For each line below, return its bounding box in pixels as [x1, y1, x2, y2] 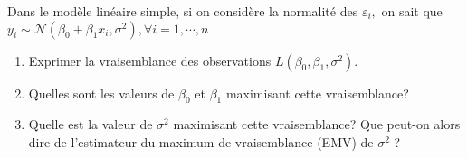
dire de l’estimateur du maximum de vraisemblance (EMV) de [28, 132, 374, 151]
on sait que [381, 2, 443, 20]
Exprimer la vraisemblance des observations [28, 51, 272, 70]
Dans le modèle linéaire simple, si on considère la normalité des [7, 2, 358, 20]
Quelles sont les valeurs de [28, 83, 175, 102]
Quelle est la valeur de [28, 115, 153, 134]
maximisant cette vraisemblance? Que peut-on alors [173, 115, 461, 134]
